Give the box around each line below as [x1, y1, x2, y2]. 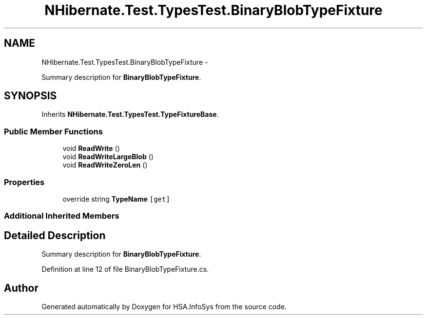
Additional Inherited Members [4, 211, 119, 221]
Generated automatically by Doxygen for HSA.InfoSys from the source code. [41, 302, 287, 311]
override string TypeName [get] [62, 194, 170, 203]
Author [4, 281, 39, 294]
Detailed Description [4, 229, 106, 242]
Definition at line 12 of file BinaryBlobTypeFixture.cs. [41, 265, 209, 274]
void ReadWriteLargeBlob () [62, 152, 154, 161]
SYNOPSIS [4, 90, 57, 102]
